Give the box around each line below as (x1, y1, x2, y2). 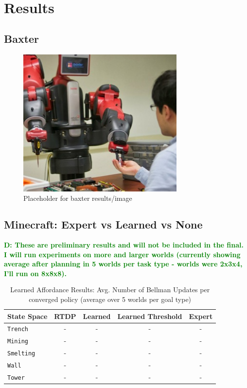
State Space (7, 311, 48, 321)
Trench (7, 326, 28, 333)
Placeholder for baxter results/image (23, 193, 132, 203)
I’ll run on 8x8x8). (4, 268, 67, 278)
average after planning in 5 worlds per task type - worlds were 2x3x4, (4, 259, 243, 269)
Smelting (7, 350, 35, 357)
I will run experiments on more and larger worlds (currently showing (4, 249, 241, 259)
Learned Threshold (117, 311, 182, 321)
